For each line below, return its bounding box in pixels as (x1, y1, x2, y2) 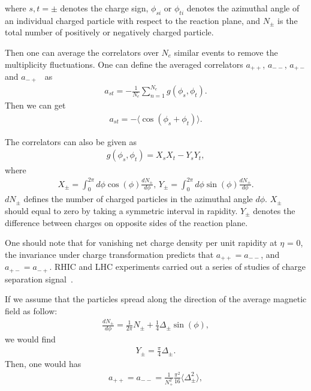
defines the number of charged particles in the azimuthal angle (23, 193, 253, 205)
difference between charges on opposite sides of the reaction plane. (5, 216, 248, 228)
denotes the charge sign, (60, 2, 149, 14)
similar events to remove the (174, 46, 278, 58)
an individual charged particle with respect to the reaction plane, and (5, 14, 261, 26)
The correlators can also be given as (5, 135, 137, 148)
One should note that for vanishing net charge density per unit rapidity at (5, 236, 277, 249)
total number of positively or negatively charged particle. (5, 26, 214, 38)
